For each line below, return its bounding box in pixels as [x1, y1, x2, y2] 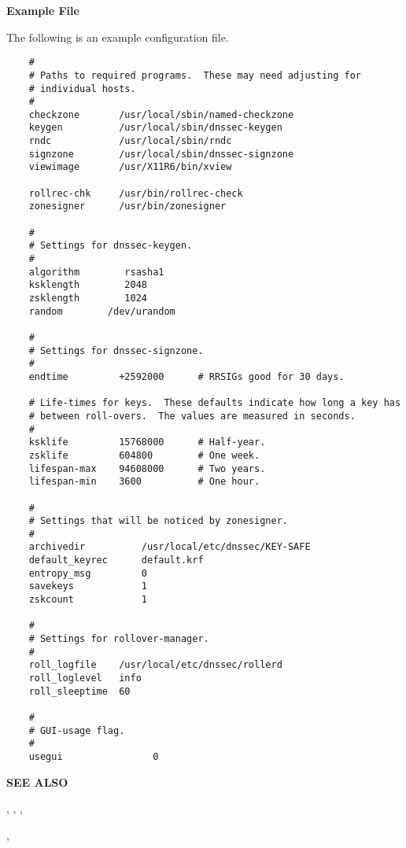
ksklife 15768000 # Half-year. [28, 437, 266, 448]
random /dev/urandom [28, 305, 175, 317]
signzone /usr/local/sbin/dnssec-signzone [28, 148, 294, 160]
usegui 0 [28, 750, 159, 762]
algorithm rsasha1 [28, 266, 164, 278]
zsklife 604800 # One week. [28, 449, 260, 461]
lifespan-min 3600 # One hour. [28, 476, 260, 488]
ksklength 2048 [28, 279, 147, 291]
